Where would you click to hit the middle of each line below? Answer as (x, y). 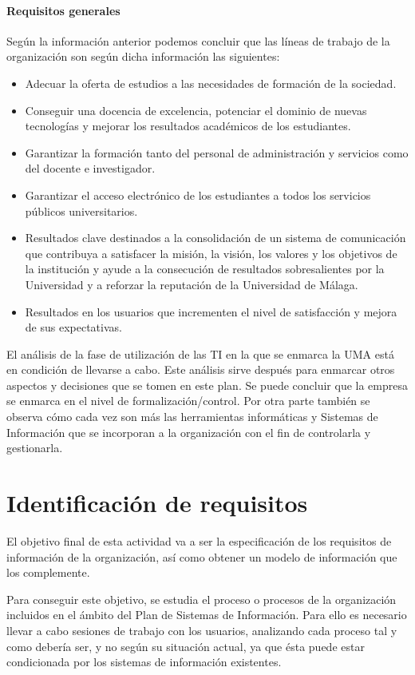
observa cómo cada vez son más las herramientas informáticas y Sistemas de (192, 417)
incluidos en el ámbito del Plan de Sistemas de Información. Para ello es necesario (207, 615)
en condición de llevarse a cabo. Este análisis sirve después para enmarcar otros (201, 369)
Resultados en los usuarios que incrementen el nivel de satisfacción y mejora (211, 311)
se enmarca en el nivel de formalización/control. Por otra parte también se (188, 401)
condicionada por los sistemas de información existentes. (144, 662)
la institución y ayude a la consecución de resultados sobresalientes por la (205, 269)
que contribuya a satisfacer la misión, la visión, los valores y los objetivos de (211, 253)
